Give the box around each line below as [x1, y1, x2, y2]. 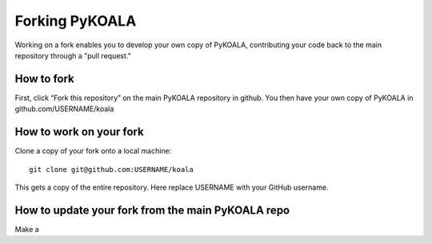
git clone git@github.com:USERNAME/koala [29, 165, 194, 174]
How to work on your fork [14, 125, 144, 139]
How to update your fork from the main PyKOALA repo [14, 203, 290, 217]
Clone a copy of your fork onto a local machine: [14, 146, 172, 156]
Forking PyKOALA [14, 12, 137, 30]
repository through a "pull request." [14, 50, 131, 60]
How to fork [14, 72, 75, 86]
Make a [14, 224, 39, 234]
